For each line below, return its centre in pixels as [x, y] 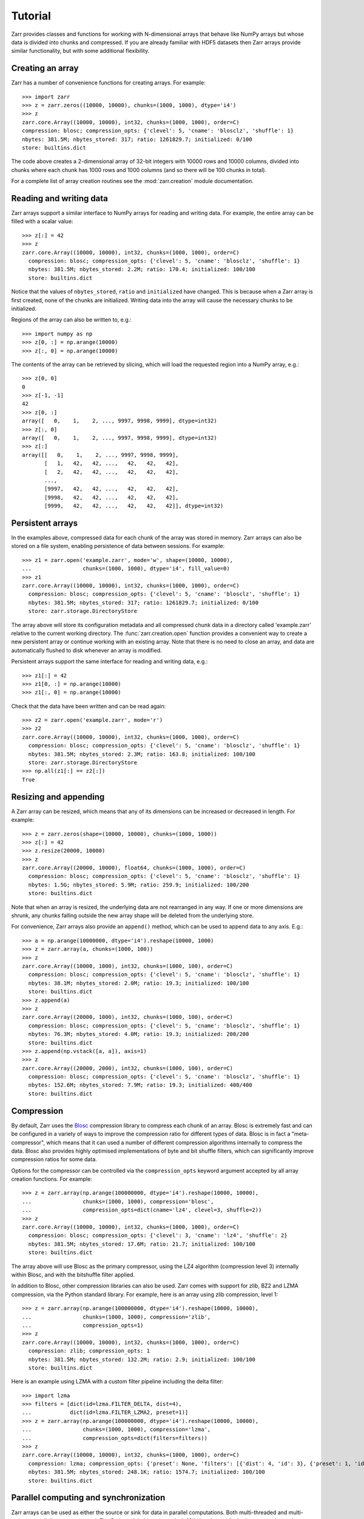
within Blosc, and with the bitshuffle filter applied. [73, 1275]
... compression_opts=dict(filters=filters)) [115, 1438]
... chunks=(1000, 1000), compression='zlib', [116, 1317]
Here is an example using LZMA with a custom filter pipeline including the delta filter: [117, 1382]
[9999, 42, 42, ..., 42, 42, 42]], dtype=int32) [134, 506]
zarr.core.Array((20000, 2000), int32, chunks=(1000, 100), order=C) [128, 1068]
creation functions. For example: [52, 1179]
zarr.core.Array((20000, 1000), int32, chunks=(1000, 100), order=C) [128, 1017]
